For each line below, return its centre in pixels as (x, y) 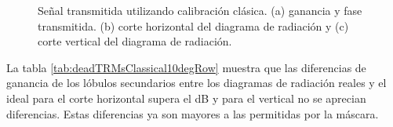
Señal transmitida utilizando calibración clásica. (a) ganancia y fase (200, 10)
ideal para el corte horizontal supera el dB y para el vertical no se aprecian (186, 98)
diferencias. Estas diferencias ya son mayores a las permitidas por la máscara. (193, 113)
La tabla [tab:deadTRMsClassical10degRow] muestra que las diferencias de (186, 67)
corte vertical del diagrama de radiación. (135, 41)
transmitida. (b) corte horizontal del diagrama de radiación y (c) (193, 25)
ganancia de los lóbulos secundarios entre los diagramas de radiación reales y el (196, 83)
